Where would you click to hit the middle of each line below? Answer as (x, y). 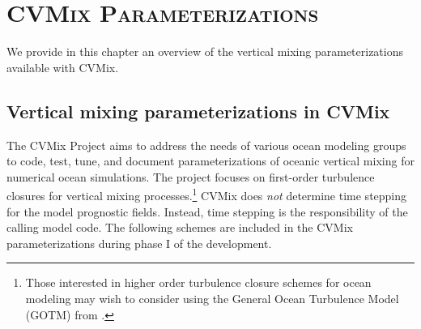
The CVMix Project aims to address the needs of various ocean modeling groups (206, 145)
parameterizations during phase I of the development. (139, 243)
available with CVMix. (63, 67)
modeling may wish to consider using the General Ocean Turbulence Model (212, 298)
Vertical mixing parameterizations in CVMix (198, 111)
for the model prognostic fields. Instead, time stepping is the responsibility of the (207, 211)
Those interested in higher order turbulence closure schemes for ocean (198, 282)
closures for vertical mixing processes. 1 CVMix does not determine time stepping (207, 194)
